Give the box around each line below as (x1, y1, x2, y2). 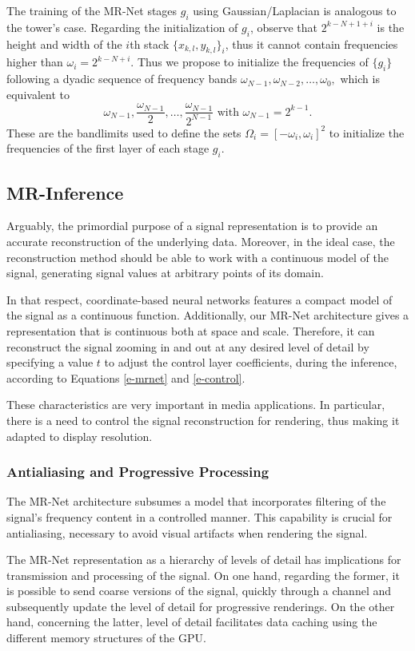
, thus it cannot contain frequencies (225, 35, 398, 52)
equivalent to (6, 85, 70, 102)
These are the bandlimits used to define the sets (6, 124, 241, 141)
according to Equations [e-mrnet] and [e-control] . (6, 369, 245, 386)
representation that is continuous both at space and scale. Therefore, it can (6, 322, 375, 339)
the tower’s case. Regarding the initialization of (6, 18, 238, 35)
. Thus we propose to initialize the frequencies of (130, 54, 369, 70)
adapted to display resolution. (6, 427, 153, 444)
